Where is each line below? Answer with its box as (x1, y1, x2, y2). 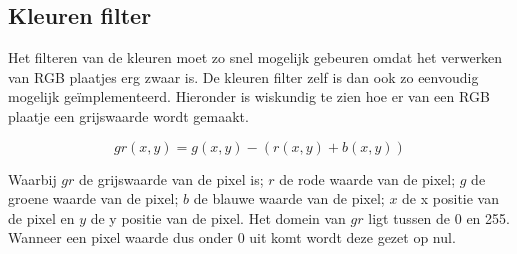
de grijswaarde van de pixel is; (79, 168, 264, 189)
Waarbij (8, 168, 57, 189)
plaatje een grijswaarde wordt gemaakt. (8, 105, 249, 126)
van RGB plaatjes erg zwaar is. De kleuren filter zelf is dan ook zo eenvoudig (8, 66, 479, 87)
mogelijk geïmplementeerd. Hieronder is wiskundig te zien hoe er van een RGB (8, 86, 490, 107)
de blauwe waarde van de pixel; (193, 188, 385, 209)
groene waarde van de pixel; (8, 188, 179, 209)
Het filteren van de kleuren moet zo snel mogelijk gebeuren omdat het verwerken (8, 47, 503, 68)
